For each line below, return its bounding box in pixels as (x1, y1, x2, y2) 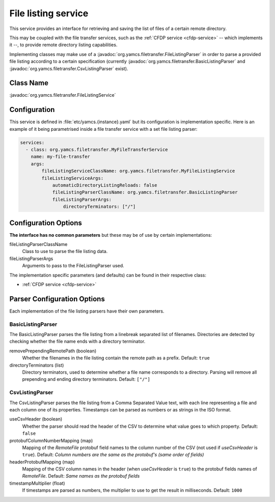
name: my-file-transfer (31, 154, 90, 160)
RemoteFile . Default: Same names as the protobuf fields (22, 473, 140, 479)
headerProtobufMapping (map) (9, 459, 75, 465)
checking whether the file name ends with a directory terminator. (9, 339, 146, 345)
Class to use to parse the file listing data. (22, 248, 108, 255)
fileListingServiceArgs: (41, 175, 104, 181)
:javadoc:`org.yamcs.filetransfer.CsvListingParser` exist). (9, 65, 128, 71)
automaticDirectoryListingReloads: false (52, 182, 157, 188)
